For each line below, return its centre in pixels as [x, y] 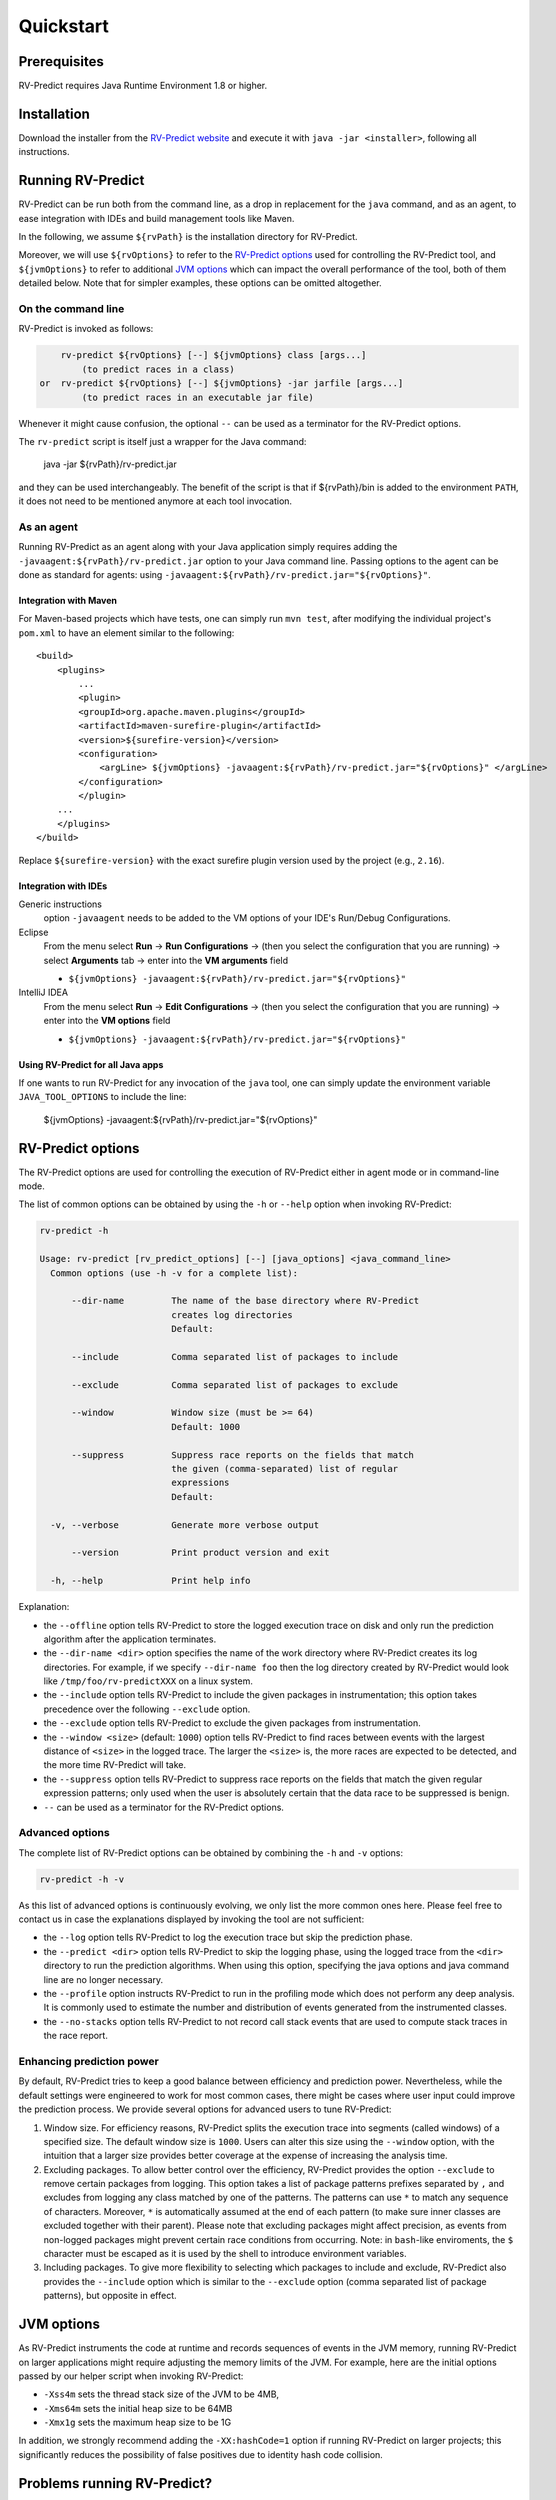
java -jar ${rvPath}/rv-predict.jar [110, 464]
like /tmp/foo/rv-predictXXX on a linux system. [148, 1681]
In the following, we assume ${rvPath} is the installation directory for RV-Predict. [188, 237]
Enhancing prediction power [88, 2061]
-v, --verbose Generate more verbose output [185, 1524]
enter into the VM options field [107, 1021]
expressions [200, 1483]
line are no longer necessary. [103, 1979]
